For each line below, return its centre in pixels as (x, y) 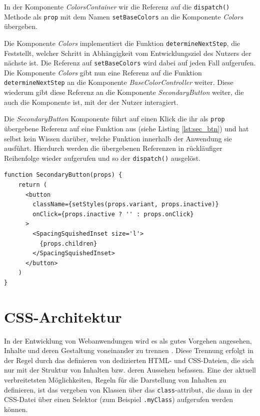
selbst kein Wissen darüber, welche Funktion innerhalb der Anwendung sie (118, 138)
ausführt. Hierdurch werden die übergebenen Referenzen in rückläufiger (113, 148)
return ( (32, 185)
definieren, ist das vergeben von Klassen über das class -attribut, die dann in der (128, 389)
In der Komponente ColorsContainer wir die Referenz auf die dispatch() (117, 6)
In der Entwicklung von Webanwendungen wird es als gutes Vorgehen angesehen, (128, 340)
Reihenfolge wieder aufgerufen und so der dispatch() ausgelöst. (102, 158)
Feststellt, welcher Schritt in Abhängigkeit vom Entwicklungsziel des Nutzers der (128, 53)
